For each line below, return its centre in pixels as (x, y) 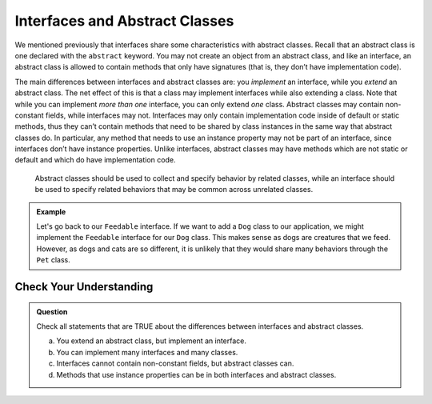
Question (52, 311)
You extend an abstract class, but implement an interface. (152, 341)
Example (51, 211)
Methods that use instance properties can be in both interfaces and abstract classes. (196, 374)
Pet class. (54, 260)
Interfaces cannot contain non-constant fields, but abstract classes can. (175, 363)
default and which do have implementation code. (95, 160)
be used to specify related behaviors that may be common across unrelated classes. (174, 190)
